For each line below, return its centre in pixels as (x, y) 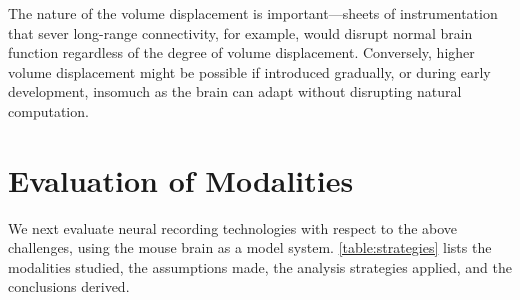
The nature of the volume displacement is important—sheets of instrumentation (253, 13)
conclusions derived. (69, 286)
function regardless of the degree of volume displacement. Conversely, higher (241, 52)
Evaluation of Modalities (181, 179)
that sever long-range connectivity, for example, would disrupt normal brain (240, 32)
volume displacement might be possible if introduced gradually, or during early (249, 71)
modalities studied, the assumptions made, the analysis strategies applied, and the (260, 266)
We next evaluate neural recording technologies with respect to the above (233, 227)
